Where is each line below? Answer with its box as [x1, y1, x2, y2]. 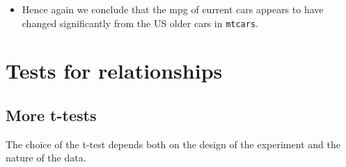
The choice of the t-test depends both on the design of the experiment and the [6, 136, 340, 151]
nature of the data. [6, 150, 86, 165]
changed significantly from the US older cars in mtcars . [22, 15, 258, 30]
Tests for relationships [6, 56, 223, 85]
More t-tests [6, 104, 97, 126]
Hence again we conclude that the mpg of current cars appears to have [22, 2, 324, 16]
